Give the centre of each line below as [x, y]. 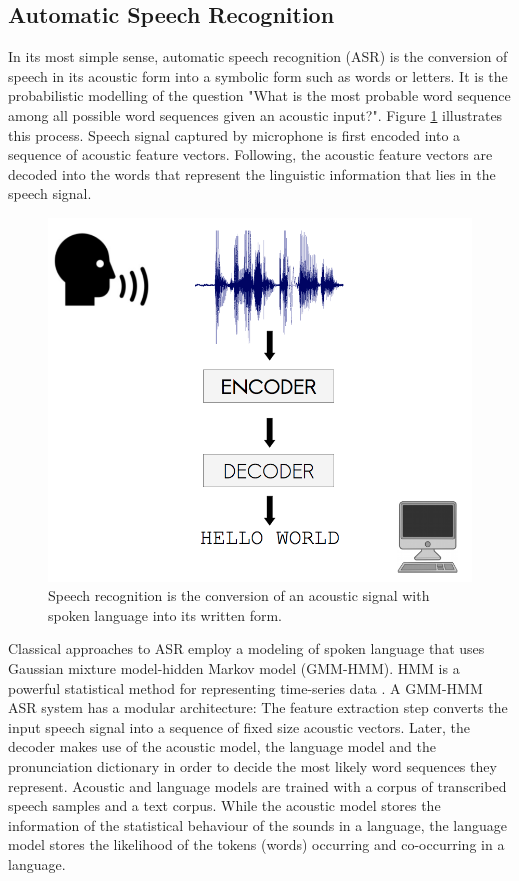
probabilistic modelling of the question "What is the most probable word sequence [259, 95]
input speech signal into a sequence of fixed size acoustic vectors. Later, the [239, 726]
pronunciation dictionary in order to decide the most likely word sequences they [252, 765]
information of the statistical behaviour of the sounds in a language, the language [257, 824]
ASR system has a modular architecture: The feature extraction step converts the [258, 707]
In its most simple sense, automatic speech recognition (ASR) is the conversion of [258, 56]
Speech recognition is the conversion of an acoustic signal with [239, 595]
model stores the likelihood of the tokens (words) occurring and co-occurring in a [256, 844]
